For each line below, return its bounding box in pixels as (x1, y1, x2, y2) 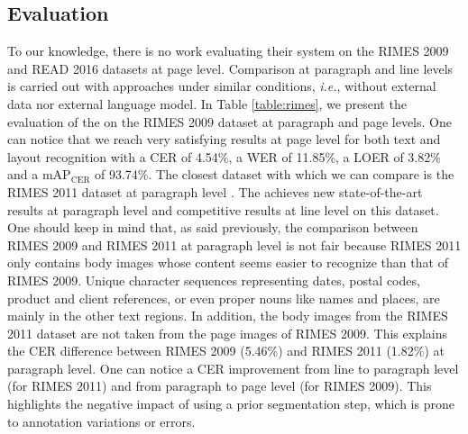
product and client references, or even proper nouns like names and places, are (7, 288, 440, 307)
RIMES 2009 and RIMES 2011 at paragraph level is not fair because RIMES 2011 (7, 235, 462, 254)
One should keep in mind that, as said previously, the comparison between (7, 218, 418, 237)
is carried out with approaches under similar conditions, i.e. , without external (7, 77, 436, 95)
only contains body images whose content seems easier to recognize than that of (7, 253, 448, 272)
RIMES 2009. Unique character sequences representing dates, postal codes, (7, 270, 420, 289)
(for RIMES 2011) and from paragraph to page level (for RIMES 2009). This (7, 376, 432, 395)
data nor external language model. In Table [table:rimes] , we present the (7, 94, 407, 113)
